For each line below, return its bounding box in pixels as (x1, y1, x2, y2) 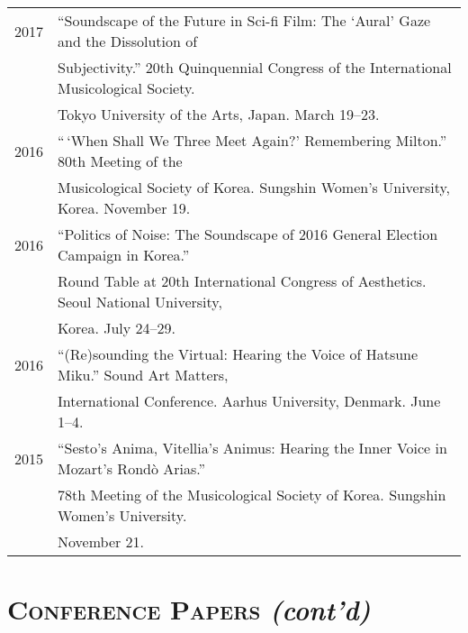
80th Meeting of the (58, 151, 183, 171)
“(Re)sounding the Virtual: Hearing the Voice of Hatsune (58, 344, 418, 364)
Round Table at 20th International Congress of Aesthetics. (58, 271, 427, 291)
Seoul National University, (58, 291, 222, 312)
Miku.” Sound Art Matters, (58, 364, 229, 385)
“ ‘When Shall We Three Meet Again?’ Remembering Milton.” (58, 130, 447, 151)
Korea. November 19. (58, 197, 191, 218)
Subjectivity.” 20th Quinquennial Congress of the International (58, 57, 452, 78)
